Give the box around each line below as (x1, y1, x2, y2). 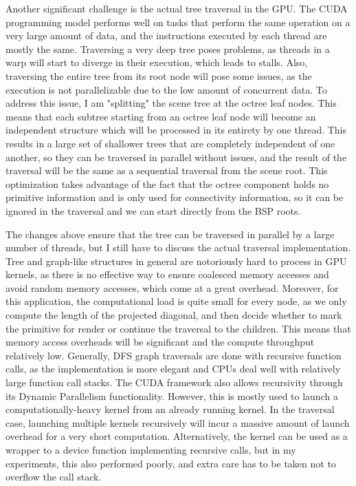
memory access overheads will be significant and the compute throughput (5, 335, 315, 349)
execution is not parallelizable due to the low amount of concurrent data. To (5, 82, 327, 96)
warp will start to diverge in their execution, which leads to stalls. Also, (5, 55, 308, 70)
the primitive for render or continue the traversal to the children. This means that (5, 321, 351, 335)
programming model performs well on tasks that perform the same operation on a (5, 14, 351, 29)
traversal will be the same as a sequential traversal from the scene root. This (5, 163, 328, 178)
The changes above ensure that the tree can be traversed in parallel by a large (5, 226, 335, 241)
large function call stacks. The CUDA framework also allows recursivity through (5, 375, 343, 390)
